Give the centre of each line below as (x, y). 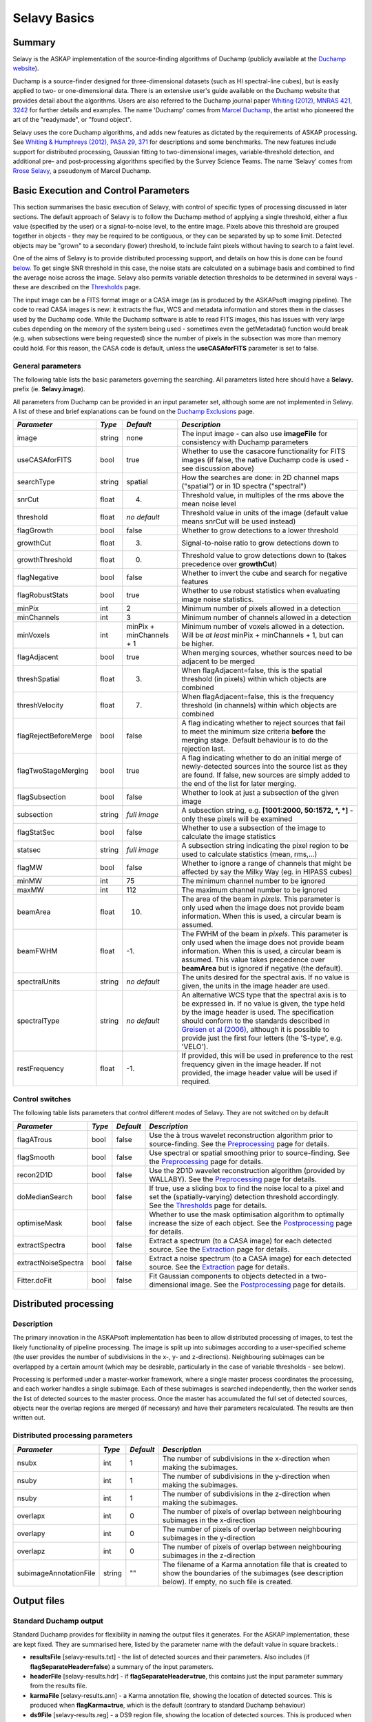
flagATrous (34, 1139)
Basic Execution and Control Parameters (101, 190)
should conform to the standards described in (256, 1021)
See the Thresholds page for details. (208, 1205)
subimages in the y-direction (209, 1537)
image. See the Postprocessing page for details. (268, 1285)
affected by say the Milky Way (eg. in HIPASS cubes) (267, 872)
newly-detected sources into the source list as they (265, 767)
